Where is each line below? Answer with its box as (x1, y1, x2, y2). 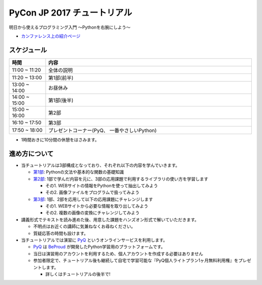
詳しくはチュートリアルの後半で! (45, 271, 111, 277)
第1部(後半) (48, 97, 74, 104)
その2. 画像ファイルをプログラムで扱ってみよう (45, 190, 140, 196)
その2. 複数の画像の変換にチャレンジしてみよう (45, 210, 140, 216)
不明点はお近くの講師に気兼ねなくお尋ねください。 (33, 224, 135, 230)
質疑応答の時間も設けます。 (33, 230, 88, 236)
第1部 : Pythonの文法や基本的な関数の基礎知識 (33, 169, 124, 175)
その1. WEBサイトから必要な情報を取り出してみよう (45, 203, 148, 209)
